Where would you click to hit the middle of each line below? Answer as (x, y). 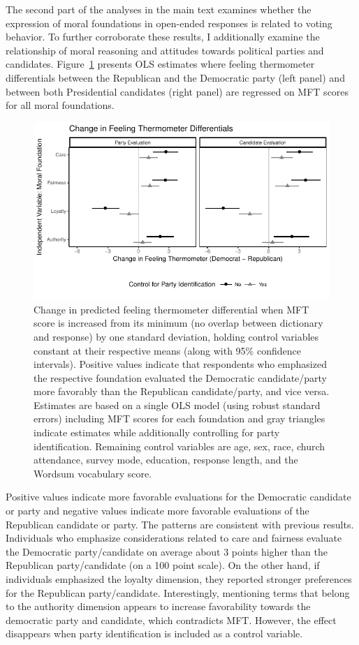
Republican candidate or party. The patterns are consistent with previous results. (180, 524)
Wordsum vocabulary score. (93, 473)
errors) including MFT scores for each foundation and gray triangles (179, 418)
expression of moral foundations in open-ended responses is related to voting (169, 23)
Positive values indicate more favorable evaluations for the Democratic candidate (178, 497)
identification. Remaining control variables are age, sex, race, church (179, 446)
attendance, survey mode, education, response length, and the (166, 460)
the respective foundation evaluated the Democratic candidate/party (181, 377)
